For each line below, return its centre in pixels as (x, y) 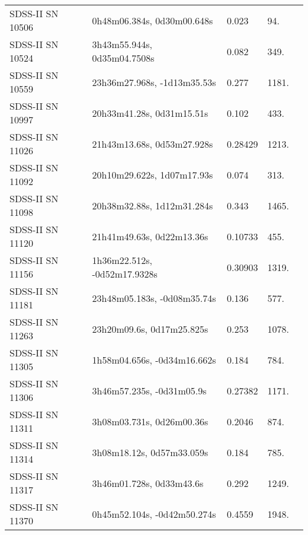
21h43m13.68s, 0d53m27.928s (153, 144)
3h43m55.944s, (122, 44)
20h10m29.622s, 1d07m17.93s (153, 174)
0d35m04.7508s (123, 58)
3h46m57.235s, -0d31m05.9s (149, 390)
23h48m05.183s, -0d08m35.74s (154, 298)
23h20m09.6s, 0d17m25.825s (150, 329)
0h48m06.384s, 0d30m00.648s (153, 20)
